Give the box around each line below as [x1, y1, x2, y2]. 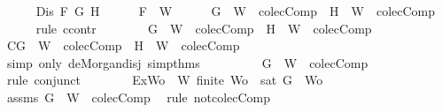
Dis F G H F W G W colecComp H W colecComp [35, 2, 436, 19]
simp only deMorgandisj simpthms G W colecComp [6, 53, 368, 71]
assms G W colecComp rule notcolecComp [6, 87, 271, 106]
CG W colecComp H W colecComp [6, 36, 240, 55]
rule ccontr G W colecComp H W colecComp [35, 19, 372, 37]
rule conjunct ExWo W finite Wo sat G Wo [6, 71, 323, 89]
